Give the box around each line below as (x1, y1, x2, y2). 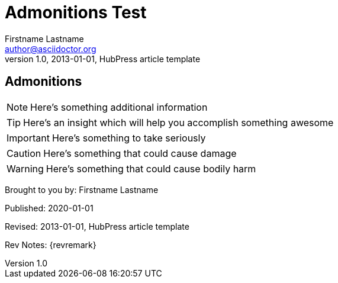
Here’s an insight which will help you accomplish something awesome (23, 116, 334, 128)
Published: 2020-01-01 (5, 202, 94, 213)
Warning (7, 162, 44, 175)
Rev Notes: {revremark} (5, 239, 96, 250)
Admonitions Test (5, 2, 147, 22)
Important (7, 131, 50, 144)
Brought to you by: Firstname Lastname (5, 184, 159, 195)
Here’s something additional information (30, 101, 208, 113)
